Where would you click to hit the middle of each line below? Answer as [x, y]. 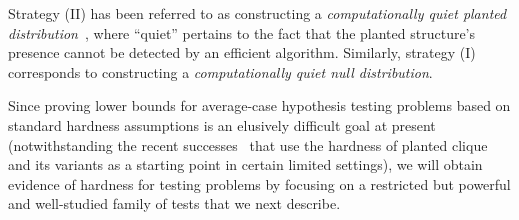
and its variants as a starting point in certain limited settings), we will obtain [245, 164]
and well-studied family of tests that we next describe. [174, 203]
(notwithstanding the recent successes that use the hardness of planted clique [248, 144]
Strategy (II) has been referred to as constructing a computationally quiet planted [257, 13]
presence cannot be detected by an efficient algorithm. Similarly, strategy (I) [242, 52]
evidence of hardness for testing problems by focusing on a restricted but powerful [259, 183]
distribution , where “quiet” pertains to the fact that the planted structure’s [242, 32]
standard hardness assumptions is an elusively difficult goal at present [222, 124]
